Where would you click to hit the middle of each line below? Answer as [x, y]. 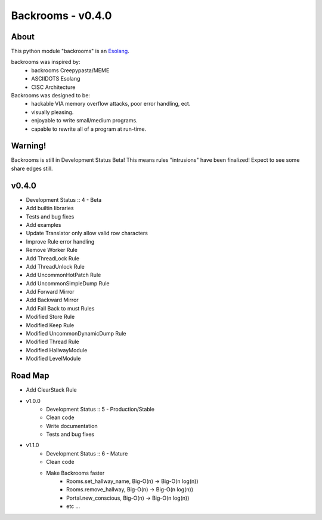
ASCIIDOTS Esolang [56, 79]
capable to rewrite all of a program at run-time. [89, 129]
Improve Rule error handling [60, 241]
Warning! [29, 146]
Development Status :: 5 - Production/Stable [100, 409]
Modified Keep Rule [50, 325]
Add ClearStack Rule [51, 390]
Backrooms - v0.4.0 [61, 16]
